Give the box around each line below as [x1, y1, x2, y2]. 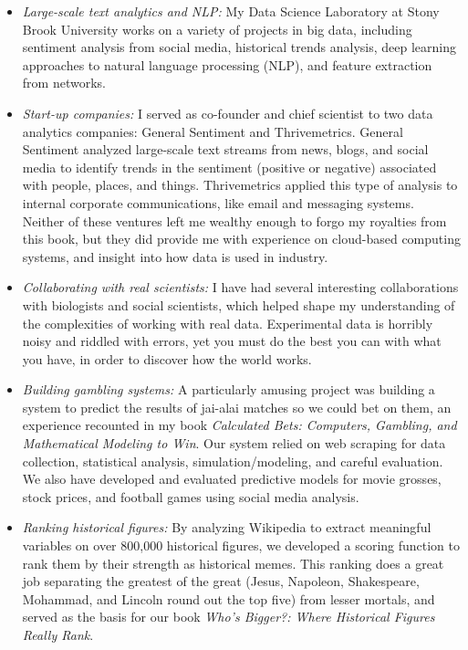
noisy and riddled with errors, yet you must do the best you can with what [22, 331, 442, 351]
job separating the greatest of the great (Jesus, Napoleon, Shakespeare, [22, 571, 420, 591]
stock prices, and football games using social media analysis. [22, 487, 359, 506]
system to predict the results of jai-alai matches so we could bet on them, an [22, 397, 452, 416]
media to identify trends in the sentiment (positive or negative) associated [22, 157, 437, 176]
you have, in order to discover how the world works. [22, 349, 312, 368]
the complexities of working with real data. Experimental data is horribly [22, 313, 433, 332]
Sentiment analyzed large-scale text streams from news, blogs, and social [22, 140, 429, 159]
